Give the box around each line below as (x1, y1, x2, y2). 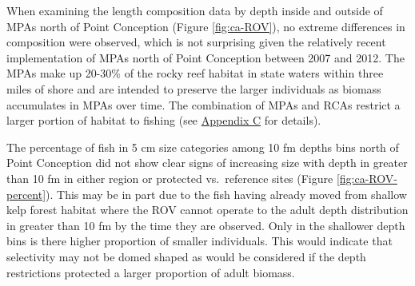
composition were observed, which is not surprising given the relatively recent (6, 34, 386, 50)
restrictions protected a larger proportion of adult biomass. (6, 264, 295, 280)
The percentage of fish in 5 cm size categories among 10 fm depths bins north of (6, 138, 399, 155)
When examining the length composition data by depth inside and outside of (6, 2, 383, 18)
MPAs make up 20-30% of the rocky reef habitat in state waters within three (6, 65, 384, 81)
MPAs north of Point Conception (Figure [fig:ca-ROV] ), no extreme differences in (6, 18, 405, 34)
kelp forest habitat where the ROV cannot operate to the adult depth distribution (6, 201, 409, 218)
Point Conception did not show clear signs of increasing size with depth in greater (6, 154, 408, 171)
